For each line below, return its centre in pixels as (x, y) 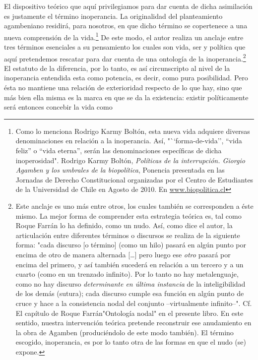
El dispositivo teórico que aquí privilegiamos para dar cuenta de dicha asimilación (128, 6)
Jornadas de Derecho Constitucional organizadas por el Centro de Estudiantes (134, 179)
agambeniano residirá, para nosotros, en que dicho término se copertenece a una (126, 26)
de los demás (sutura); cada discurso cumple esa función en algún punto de (130, 293)
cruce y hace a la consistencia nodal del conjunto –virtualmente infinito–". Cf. (134, 303)
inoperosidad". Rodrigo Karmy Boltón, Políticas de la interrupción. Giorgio (130, 160)
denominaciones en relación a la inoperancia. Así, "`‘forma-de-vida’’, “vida (129, 141)
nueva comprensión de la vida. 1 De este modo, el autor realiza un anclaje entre (124, 36)
